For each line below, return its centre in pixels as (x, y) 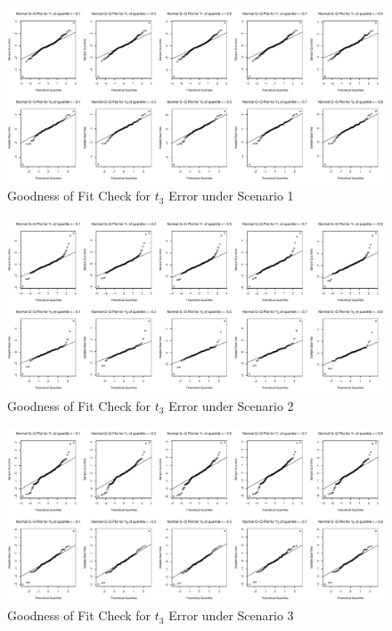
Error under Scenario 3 (231, 615)
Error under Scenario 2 (231, 405)
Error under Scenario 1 (231, 196)
